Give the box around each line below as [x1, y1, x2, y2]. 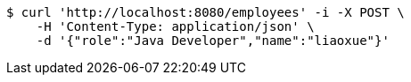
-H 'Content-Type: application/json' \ [36, 19, 315, 34]
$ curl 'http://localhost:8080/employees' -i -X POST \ [6, 5, 405, 19]
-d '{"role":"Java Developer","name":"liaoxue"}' [36, 34, 390, 48]
